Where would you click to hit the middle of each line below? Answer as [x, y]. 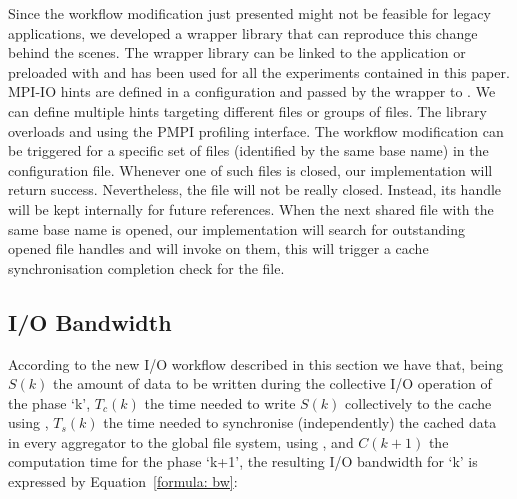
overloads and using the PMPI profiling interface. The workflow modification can [256, 130]
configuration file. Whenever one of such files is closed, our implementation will [250, 169]
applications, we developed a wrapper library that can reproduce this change [243, 32]
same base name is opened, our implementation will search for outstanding [237, 228]
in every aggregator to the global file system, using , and [181, 441]
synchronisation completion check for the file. [146, 267]
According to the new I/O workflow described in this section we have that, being [255, 363]
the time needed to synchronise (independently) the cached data [300, 422]
